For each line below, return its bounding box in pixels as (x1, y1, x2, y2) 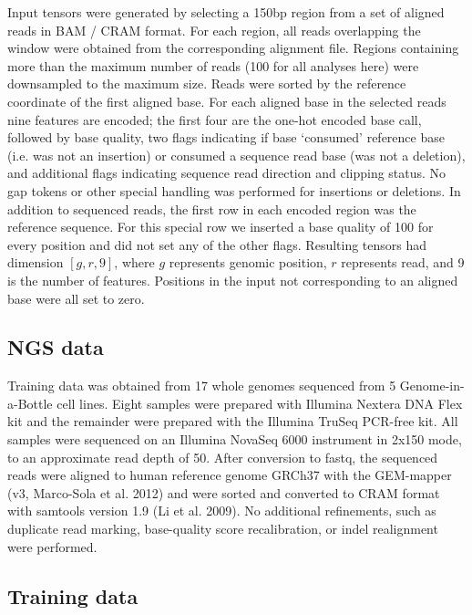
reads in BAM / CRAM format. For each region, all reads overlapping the (7, 20, 421, 39)
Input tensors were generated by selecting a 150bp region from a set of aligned (7, 3, 445, 21)
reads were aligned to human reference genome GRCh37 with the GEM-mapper (7, 465, 452, 485)
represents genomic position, (169, 253, 327, 272)
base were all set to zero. (7, 288, 145, 307)
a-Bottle (7, 393, 53, 412)
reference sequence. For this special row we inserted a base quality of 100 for (7, 217, 434, 236)
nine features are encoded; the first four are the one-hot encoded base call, (7, 109, 422, 129)
